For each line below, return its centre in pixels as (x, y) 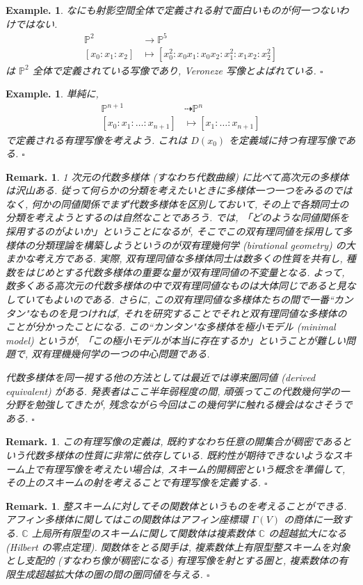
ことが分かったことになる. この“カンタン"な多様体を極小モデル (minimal (171, 327)
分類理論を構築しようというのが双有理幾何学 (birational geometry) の (190, 245)
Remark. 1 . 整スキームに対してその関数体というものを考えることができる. (176, 505)
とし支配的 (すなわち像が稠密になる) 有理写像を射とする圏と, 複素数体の (172, 560)
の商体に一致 (313, 519)
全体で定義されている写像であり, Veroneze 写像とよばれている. (174, 70)
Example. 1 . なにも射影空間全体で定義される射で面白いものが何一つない (172, 10)
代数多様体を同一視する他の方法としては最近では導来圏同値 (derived (161, 377)
